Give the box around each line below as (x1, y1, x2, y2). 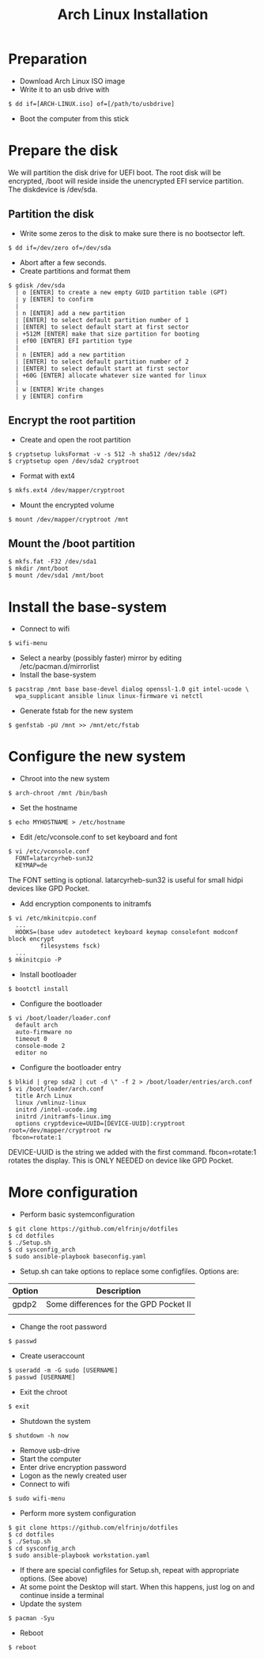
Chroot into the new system (19, 774, 111, 784)
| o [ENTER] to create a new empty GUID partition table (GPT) (15, 288, 228, 296)
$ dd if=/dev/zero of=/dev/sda (8, 244, 111, 252)
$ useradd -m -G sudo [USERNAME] (8, 1367, 119, 1375)
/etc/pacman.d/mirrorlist (19, 662, 100, 671)
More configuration (8, 1183, 138, 1202)
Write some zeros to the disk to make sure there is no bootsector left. (19, 228, 245, 238)
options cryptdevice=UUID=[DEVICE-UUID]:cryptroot (15, 1120, 186, 1128)
